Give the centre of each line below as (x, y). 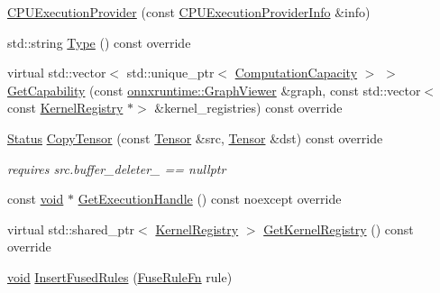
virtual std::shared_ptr (71, 229)
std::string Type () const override (99, 42)
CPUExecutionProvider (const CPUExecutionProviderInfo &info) (189, 12)
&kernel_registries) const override (248, 108)
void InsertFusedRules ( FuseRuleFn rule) (120, 276)
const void (36, 199)
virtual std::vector (57, 73)
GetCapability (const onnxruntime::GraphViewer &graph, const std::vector (214, 90)
